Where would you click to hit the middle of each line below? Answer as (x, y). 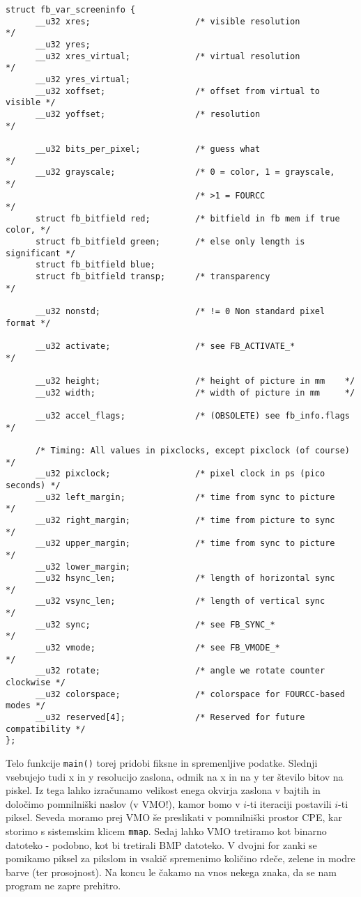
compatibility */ (46, 729)
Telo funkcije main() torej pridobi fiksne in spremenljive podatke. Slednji (162, 763)
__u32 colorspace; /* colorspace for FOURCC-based (190, 694)
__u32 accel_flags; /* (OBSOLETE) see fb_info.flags (192, 415)
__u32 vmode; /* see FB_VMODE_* (158, 648)
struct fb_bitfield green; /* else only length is (170, 242)
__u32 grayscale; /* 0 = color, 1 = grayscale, (185, 172)
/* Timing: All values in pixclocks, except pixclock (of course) (192, 450)
